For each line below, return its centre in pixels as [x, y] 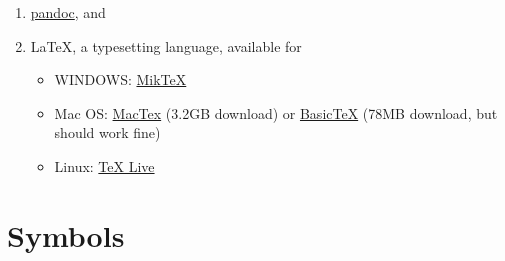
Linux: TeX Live [104, 165]
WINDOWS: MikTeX [120, 79]
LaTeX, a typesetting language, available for [166, 45]
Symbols [66, 234]
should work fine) [107, 132]
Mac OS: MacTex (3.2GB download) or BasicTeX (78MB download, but [276, 112]
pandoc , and [68, 12]
